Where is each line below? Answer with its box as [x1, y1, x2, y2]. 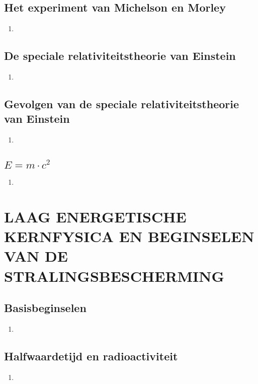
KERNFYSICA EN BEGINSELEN [4, 226, 254, 247]
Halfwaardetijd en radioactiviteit [4, 348, 178, 363]
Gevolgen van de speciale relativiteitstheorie [4, 96, 239, 111]
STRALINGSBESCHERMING [4, 265, 224, 286]
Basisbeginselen [4, 300, 87, 316]
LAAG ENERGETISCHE [4, 206, 187, 226]
